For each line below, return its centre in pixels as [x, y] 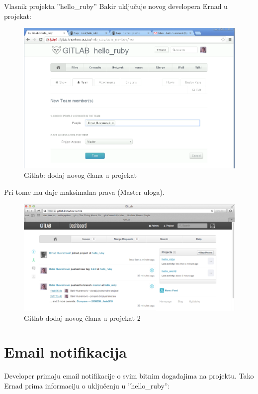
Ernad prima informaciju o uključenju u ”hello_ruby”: [87, 385]
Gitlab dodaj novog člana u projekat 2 [82, 318]
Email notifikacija [65, 352]
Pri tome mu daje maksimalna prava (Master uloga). [84, 192]
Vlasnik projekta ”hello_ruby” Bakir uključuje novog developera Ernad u [116, 6]
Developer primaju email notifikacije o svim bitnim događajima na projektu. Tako [129, 376]
